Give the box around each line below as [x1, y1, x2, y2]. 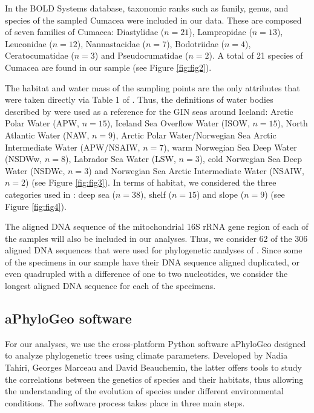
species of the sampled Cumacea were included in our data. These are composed [5, 13, 302, 26]
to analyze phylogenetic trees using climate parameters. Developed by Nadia [5, 349, 288, 362]
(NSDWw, [5, 152, 42, 165]
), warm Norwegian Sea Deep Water [163, 140, 297, 153]
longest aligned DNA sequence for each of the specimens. [5, 279, 216, 292]
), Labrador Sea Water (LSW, [65, 152, 176, 165]
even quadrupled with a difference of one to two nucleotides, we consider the [5, 267, 288, 280]
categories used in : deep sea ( [5, 187, 116, 200]
